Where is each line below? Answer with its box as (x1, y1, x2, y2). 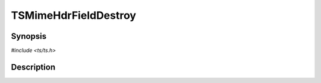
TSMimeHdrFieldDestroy (11, 9, 137, 22)
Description (11, 62, 56, 72)
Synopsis (11, 31, 47, 41)
